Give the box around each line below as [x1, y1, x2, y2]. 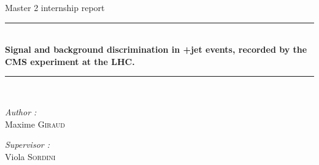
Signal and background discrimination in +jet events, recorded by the [5, 43, 307, 56]
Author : [5, 105, 37, 118]
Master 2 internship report [5, 1, 105, 13]
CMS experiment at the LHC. [5, 55, 135, 67]
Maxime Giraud [5, 117, 65, 130]
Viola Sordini [5, 150, 56, 163]
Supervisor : [5, 138, 50, 151]
